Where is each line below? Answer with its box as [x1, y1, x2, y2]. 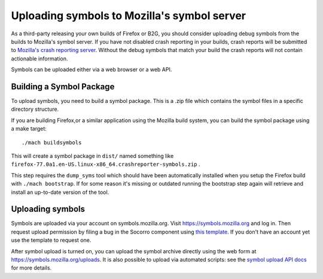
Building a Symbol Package [11, 81, 115, 92]
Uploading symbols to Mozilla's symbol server [11, 9, 246, 22]
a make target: [11, 125, 47, 132]
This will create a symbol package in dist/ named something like [11, 152, 174, 159]
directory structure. [11, 105, 59, 113]
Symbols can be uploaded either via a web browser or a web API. [11, 66, 172, 73]
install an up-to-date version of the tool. [11, 189, 109, 196]
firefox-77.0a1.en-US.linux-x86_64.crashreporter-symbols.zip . [11, 160, 200, 168]
